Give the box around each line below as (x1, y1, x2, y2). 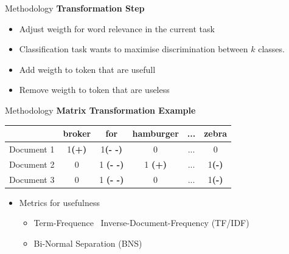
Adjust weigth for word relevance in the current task (19, 22, 215, 35)
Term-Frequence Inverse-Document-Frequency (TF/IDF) (33, 216, 249, 229)
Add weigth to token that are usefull (19, 63, 156, 75)
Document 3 (9, 173, 55, 185)
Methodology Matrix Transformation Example (5, 103, 196, 116)
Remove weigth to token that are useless (19, 83, 170, 96)
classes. (258, 43, 285, 55)
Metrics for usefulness (19, 196, 100, 208)
